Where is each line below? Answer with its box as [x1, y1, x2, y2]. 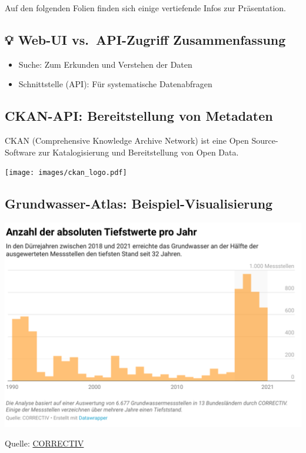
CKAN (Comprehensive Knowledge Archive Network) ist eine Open [5, 134, 249, 147]
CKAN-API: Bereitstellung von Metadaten [5, 107, 273, 125]
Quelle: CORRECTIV [5, 437, 84, 449]
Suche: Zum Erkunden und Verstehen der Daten [18, 58, 192, 70]
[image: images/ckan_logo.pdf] [5, 168, 127, 177]
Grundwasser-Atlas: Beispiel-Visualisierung [5, 194, 273, 213]
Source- [251, 134, 278, 147]
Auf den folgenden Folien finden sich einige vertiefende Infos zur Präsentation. [5, 2, 286, 14]
